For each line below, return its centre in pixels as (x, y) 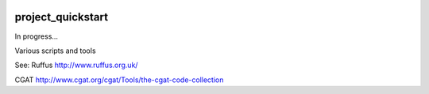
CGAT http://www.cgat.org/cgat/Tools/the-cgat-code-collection (119, 80)
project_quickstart (62, 17)
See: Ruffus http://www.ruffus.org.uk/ (76, 65)
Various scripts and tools (55, 51)
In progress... (37, 36)
